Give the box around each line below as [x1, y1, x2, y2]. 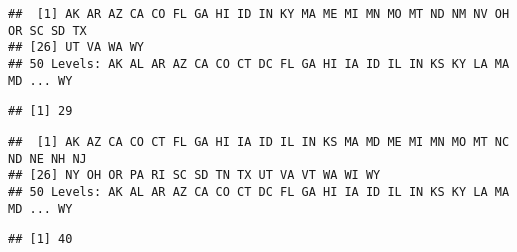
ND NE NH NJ [8, 151, 87, 166]
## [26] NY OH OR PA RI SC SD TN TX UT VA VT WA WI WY [8, 168, 381, 183]
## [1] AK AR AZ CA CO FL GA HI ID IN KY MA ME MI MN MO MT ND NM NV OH [8, 7, 510, 21]
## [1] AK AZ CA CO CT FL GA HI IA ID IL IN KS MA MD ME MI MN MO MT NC [8, 134, 510, 149]
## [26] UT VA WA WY [8, 40, 145, 55]
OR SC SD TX [8, 23, 87, 38]
